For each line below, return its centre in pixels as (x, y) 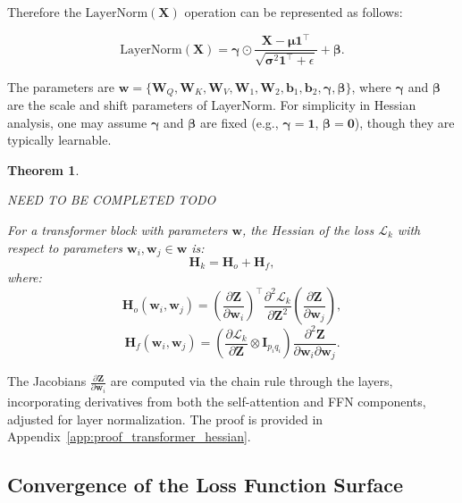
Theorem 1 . (43, 169)
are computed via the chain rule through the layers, (252, 381)
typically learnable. (59, 140)
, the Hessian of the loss (308, 229)
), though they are (404, 122)
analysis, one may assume (77, 122)
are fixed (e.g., (239, 122)
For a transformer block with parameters (118, 229)
